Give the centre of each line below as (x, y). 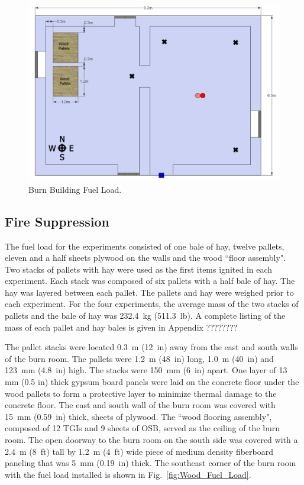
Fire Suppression (57, 221)
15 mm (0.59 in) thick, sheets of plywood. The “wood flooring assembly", (138, 416)
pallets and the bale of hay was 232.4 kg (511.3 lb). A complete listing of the (145, 316)
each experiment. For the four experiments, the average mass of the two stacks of (152, 304)
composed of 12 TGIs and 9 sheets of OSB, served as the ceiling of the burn (143, 428)
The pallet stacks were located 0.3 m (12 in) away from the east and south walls (151, 347)
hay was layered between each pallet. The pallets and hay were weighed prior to (149, 292)
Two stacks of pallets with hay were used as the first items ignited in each (139, 269)
